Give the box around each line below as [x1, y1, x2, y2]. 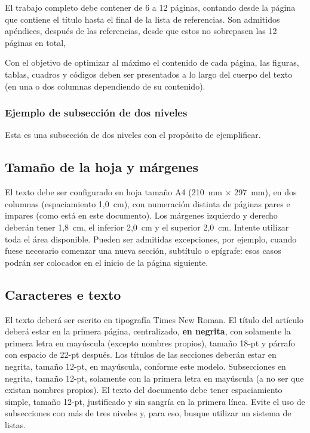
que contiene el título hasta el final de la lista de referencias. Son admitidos [5, 13, 280, 25]
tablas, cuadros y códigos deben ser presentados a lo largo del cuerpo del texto [5, 67, 293, 80]
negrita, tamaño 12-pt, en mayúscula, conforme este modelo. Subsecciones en [5, 360, 286, 372]
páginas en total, [5, 36, 66, 48]
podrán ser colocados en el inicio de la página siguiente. [5, 256, 208, 268]
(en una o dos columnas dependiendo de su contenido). [5, 79, 205, 92]
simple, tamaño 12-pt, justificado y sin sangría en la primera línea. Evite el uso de [5, 395, 305, 407]
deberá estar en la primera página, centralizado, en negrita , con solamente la [5, 325, 291, 337]
